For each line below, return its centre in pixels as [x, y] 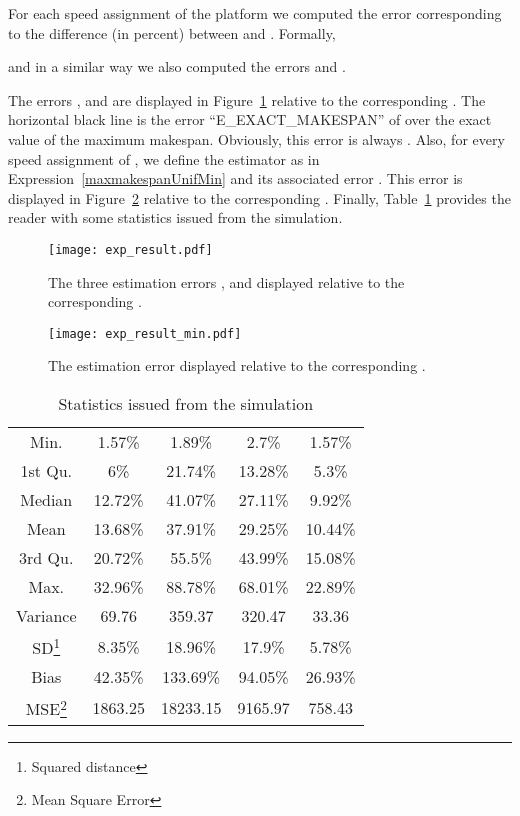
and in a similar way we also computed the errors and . [177, 66]
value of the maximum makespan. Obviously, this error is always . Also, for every [256, 138]
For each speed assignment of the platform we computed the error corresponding [255, 13]
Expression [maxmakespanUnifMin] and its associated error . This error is [235, 178]
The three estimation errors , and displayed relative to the [226, 281]
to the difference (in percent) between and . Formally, [172, 32]
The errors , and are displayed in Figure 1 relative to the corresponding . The [247, 99]
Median [46, 500]
